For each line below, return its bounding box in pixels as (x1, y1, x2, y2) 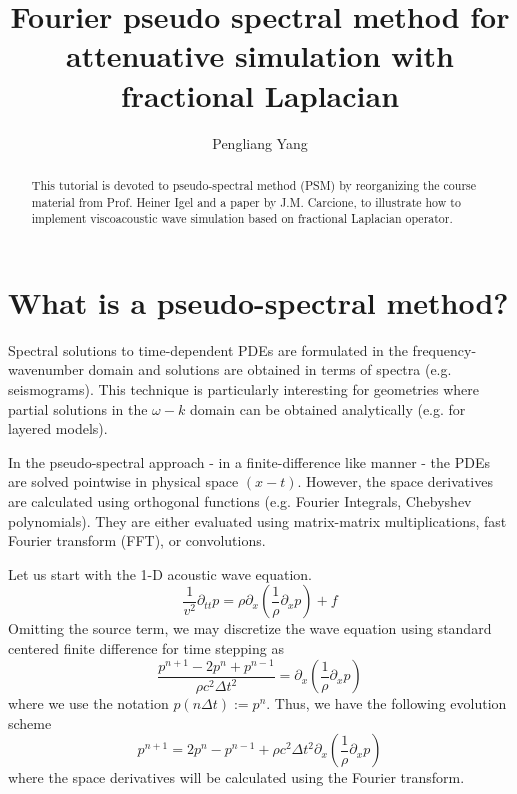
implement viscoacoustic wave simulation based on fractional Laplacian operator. (31, 210, 453, 227)
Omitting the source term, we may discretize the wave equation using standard (8, 618, 492, 639)
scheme (8, 712, 52, 733)
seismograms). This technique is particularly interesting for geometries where (8, 378, 479, 399)
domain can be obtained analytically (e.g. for (189, 398, 466, 419)
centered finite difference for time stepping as (8, 637, 284, 658)
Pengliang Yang (212, 132, 308, 153)
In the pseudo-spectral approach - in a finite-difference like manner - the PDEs (8, 451, 491, 472)
